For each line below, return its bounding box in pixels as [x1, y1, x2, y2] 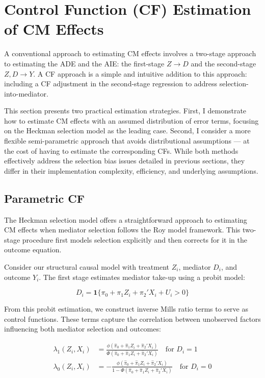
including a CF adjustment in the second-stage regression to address [4, 78, 218, 89]
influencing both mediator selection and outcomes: [4, 323, 161, 334]
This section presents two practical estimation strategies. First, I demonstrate [4, 105, 247, 116]
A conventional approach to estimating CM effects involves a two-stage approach [4, 48, 256, 59]
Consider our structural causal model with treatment [4, 262, 169, 272]
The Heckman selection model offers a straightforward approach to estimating [4, 214, 247, 225]
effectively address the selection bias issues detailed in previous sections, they [4, 155, 245, 166]
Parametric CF [4, 190, 85, 206]
